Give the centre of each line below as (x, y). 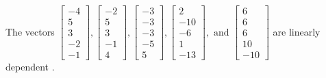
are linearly (297, 31)
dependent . (30, 67)
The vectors (30, 31)
